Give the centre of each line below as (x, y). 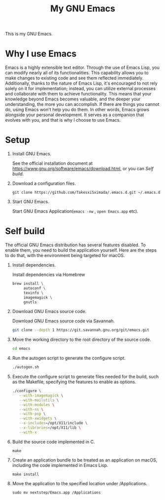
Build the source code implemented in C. (53, 442)
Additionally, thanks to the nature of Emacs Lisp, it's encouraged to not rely (81, 83)
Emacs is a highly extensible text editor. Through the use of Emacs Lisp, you (82, 68)
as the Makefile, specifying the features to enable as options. (74, 382)
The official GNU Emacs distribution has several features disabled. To (76, 245)
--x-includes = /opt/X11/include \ (53, 423)
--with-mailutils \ (39, 400)
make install (26, 474)
